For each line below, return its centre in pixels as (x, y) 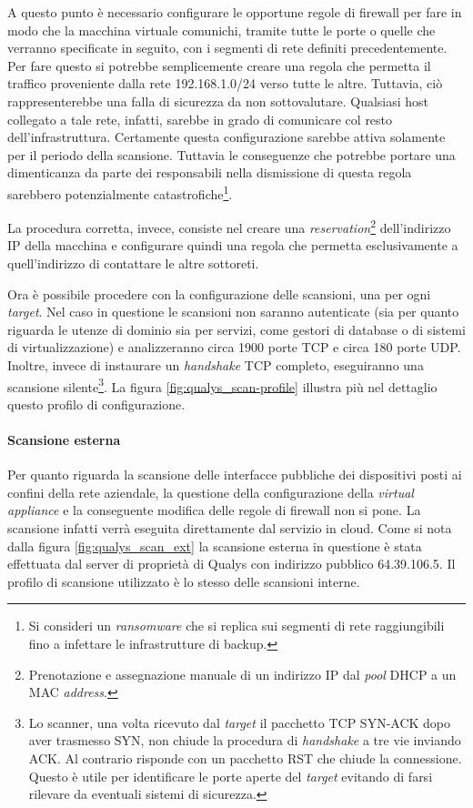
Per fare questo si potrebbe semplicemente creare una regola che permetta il (219, 65)
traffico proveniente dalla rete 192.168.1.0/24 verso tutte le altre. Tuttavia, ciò (225, 83)
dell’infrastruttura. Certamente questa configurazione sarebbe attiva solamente (226, 137)
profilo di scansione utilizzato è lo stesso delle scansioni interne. (184, 581)
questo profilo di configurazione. (96, 404)
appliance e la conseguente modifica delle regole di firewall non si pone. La (214, 510)
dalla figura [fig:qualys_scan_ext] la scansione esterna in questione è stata (215, 545)
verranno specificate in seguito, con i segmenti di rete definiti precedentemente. (227, 48)
